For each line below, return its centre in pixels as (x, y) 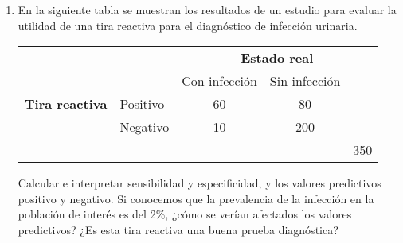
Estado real (277, 58)
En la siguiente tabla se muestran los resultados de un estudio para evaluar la (207, 10)
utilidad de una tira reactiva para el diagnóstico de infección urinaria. (188, 25)
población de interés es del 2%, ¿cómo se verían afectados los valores (185, 214)
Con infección (219, 81)
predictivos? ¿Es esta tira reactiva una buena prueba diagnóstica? (178, 229)
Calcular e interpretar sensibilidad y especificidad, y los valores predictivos (200, 183)
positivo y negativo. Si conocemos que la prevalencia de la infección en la (196, 198)
